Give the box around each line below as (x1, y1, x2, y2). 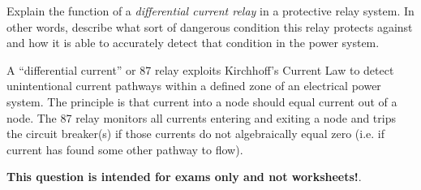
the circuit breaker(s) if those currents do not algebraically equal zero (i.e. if (6, 125, 385, 142)
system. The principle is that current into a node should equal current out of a (6, 93, 397, 110)
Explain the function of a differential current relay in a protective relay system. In (6, 2, 415, 19)
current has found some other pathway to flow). (6, 140, 243, 158)
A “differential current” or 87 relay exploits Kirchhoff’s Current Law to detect (6, 61, 394, 78)
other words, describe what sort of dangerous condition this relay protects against (6, 18, 413, 35)
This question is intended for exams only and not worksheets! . (6, 168, 362, 185)
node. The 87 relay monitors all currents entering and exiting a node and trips (6, 109, 396, 126)
